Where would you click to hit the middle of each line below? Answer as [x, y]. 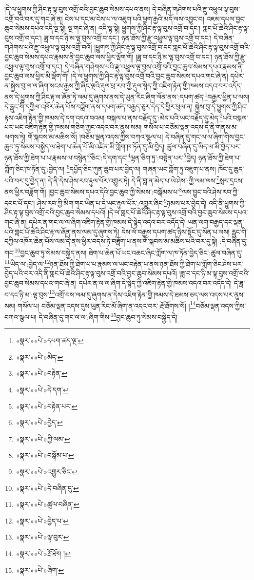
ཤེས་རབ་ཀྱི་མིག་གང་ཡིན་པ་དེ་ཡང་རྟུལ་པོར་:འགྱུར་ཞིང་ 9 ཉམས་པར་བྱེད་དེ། [122, 202]
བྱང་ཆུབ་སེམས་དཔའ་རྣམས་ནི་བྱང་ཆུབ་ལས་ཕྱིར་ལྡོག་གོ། [69, 56]
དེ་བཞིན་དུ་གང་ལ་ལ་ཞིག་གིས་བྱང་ [205, 137]
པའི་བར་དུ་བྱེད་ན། [25, 180]
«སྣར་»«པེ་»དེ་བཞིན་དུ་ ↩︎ [47, 488]
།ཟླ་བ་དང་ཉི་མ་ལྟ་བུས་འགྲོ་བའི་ [214, 273]
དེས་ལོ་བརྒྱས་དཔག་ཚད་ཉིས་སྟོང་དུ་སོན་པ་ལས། [176, 231]
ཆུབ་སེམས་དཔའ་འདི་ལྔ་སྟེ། [35, 28]
